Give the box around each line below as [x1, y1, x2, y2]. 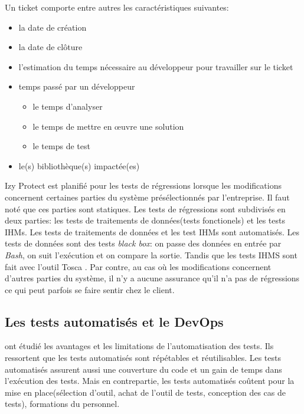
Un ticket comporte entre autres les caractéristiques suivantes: [5, 1, 229, 13]
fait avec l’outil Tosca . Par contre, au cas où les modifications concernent [5, 260, 272, 272]
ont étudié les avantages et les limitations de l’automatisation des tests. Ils [5, 340, 274, 352]
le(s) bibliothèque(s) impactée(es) [18, 159, 140, 172]
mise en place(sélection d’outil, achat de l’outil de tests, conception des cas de [5, 386, 286, 398]
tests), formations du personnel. [5, 397, 120, 410]
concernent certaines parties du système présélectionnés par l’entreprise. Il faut [5, 190, 290, 203]
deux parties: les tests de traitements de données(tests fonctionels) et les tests [5, 214, 285, 226]
